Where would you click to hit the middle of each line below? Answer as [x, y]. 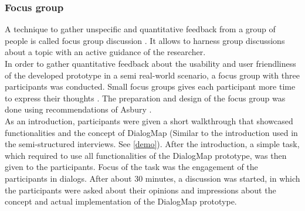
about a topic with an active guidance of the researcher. [105, 52]
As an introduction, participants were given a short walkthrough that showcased [149, 120]
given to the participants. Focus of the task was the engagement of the [131, 167]
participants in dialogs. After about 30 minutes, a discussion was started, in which [152, 178]
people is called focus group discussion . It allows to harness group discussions [145, 40]
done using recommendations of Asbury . [78, 109]
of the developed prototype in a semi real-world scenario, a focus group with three [152, 75]
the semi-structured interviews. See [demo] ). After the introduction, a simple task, [152, 144]
